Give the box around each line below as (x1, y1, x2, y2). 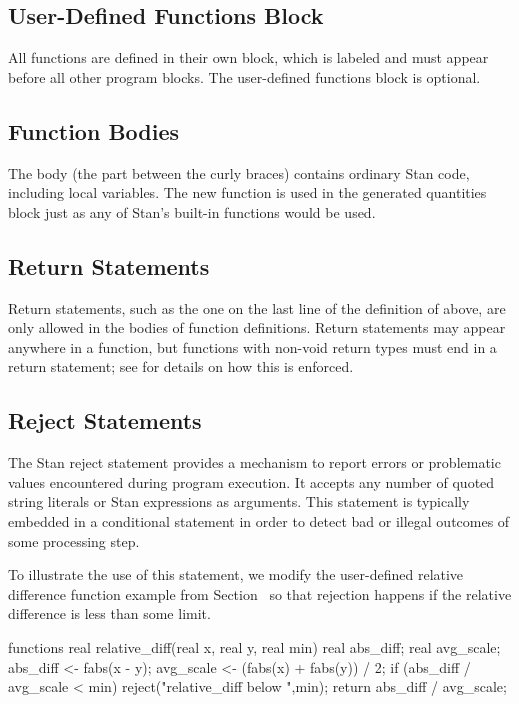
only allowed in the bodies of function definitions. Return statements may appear (8, 317, 506, 338)
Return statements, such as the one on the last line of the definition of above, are (8, 297, 506, 318)
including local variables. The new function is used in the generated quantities (8, 182, 487, 203)
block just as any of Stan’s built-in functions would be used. (8, 201, 376, 222)
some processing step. (8, 530, 140, 551)
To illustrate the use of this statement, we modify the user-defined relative (8, 564, 464, 585)
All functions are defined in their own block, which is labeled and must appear (8, 47, 489, 68)
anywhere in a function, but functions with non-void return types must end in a (8, 336, 497, 357)
